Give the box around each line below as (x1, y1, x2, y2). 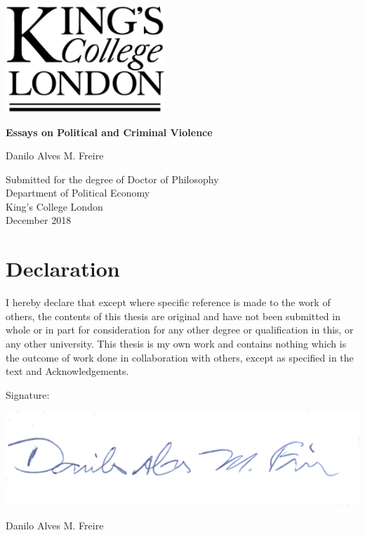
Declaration (6, 254, 120, 283)
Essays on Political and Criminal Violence (6, 124, 213, 139)
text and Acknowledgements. (6, 364, 129, 378)
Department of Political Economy (6, 185, 150, 200)
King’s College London (6, 199, 103, 213)
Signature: (6, 387, 50, 402)
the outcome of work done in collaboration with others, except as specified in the (6, 350, 354, 364)
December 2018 (6, 213, 72, 227)
